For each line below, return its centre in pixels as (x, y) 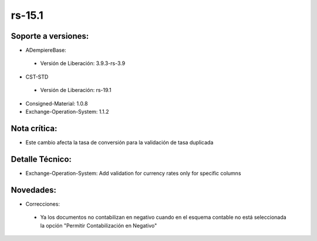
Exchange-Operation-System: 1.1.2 (67, 112)
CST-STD (37, 77)
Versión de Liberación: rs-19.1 (76, 90)
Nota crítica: (34, 128)
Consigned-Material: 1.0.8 (57, 103)
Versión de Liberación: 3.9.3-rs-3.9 (83, 63)
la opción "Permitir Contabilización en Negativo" (99, 225)
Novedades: (34, 190)
